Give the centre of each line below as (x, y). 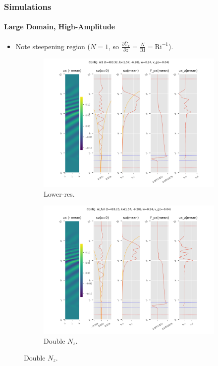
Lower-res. (59, 193)
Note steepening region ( (53, 46)
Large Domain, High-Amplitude (60, 27)
